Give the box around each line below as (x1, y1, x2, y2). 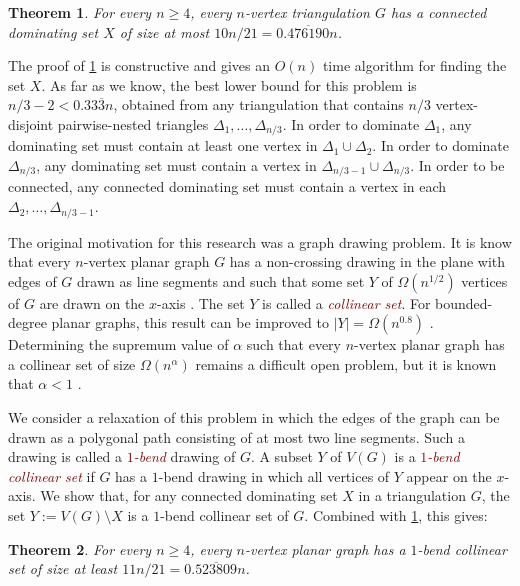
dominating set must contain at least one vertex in (8, 135, 318, 156)
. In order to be (410, 155, 505, 176)
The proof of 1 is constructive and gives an (8, 55, 271, 76)
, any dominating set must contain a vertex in (36, 155, 317, 176)
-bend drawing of (133, 446, 236, 467)
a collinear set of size (8, 353, 136, 374)
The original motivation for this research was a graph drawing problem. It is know (8, 231, 512, 252)
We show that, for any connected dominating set (40, 485, 338, 506)
